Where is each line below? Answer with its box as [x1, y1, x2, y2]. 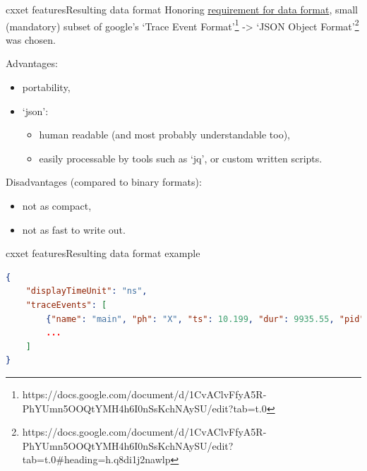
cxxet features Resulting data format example [6, 246, 200, 261]
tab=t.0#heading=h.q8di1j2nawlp [22, 452, 171, 467]
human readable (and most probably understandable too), [39, 127, 290, 142]
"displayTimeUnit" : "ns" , [25, 286, 148, 297]
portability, [22, 80, 71, 95]
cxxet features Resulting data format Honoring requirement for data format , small [6, 2, 358, 16]
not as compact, [22, 198, 92, 213]
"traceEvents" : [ [25, 299, 107, 310]
